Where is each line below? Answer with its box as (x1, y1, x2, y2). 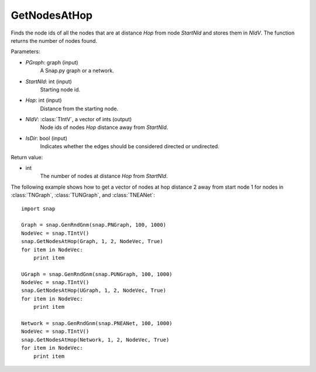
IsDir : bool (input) (25, 135, 67, 142)
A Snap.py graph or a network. (40, 67, 114, 74)
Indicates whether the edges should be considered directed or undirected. (40, 143, 219, 150)
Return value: (11, 153, 43, 161)
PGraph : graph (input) (25, 59, 78, 66)
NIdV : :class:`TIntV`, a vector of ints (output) (25, 116, 132, 123)
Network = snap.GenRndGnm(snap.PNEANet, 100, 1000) (21, 320, 173, 327)
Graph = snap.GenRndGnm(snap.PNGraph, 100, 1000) (21, 221, 167, 228)
